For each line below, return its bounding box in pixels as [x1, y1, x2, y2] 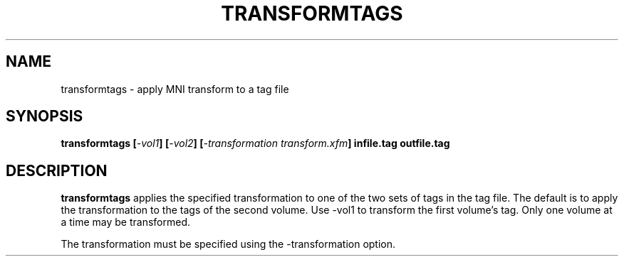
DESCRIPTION [6, 161, 108, 180]
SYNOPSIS [6, 107, 83, 126]
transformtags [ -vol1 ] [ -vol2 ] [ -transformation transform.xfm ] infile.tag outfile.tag [61, 137, 450, 150]
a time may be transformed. [61, 216, 190, 229]
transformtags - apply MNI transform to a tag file [61, 82, 289, 95]
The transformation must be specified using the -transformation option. [61, 238, 396, 251]
